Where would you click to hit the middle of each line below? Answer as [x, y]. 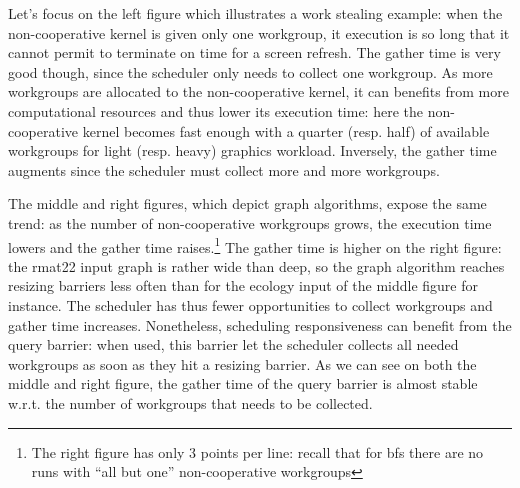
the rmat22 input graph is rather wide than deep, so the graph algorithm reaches [256, 265]
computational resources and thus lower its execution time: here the [215, 110]
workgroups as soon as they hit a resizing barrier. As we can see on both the [242, 363]
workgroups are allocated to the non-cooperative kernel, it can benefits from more [258, 91]
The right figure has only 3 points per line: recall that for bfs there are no [257, 451]
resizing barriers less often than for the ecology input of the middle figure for [243, 285]
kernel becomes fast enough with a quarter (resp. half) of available [286, 130]
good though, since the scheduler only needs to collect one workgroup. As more [250, 71]
